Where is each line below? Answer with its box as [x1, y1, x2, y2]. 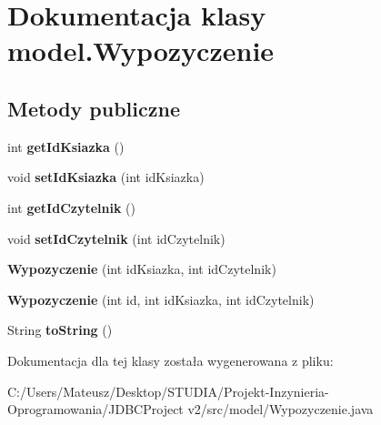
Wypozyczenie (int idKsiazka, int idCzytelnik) [7, 259, 276, 278]
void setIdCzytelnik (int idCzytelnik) [7, 228, 226, 248]
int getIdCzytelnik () [7, 197, 136, 217]
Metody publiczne [7, 94, 180, 122]
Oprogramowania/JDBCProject [7, 400, 184, 419]
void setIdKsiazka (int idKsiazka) [7, 167, 205, 187]
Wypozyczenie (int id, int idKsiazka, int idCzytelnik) [7, 289, 315, 309]
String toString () [7, 320, 113, 339]
